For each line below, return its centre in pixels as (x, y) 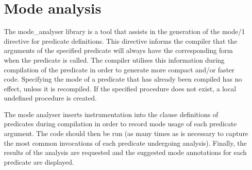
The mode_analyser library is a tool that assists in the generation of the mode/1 (125, 31)
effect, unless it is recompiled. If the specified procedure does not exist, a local (120, 88)
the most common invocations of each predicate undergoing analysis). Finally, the (125, 143)
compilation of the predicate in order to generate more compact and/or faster (119, 69)
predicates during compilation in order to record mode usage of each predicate (120, 124)
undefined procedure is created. (50, 98)
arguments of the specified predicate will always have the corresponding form (118, 50)
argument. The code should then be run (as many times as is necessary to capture (126, 133)
